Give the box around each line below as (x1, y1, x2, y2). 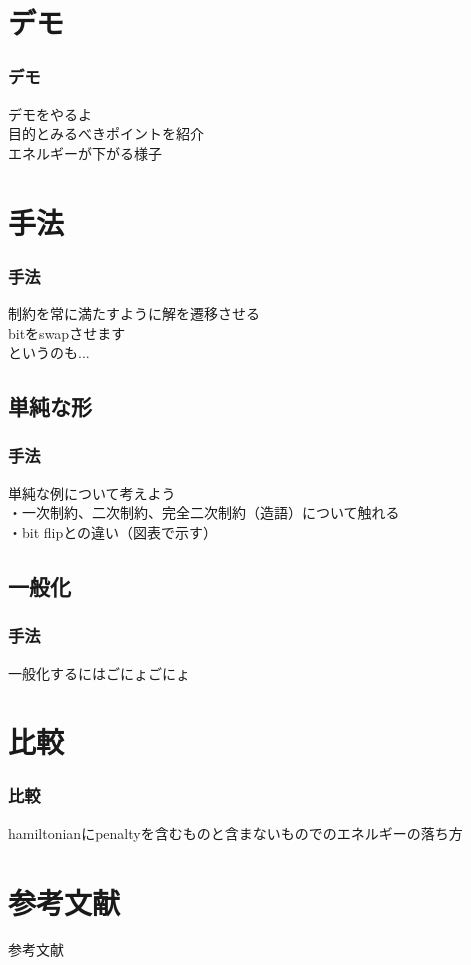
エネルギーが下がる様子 (8, 142, 162, 163)
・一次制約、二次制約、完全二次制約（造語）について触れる (8, 502, 400, 523)
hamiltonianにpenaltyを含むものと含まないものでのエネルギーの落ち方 (8, 822, 463, 843)
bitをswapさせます (8, 322, 126, 343)
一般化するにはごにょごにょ (8, 662, 190, 683)
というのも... (8, 342, 90, 363)
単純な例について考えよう (8, 482, 176, 503)
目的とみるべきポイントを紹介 (8, 123, 204, 144)
